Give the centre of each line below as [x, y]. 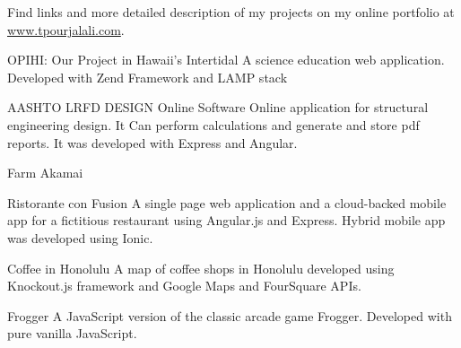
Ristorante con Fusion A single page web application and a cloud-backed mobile [227, 202]
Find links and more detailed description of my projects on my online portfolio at [231, 12]
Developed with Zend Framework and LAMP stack [148, 77]
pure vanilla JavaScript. [72, 333]
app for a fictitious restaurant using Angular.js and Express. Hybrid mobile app [226, 220]
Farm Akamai [45, 173]
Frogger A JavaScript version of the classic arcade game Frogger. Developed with [230, 315]
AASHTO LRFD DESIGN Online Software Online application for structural [218, 107]
